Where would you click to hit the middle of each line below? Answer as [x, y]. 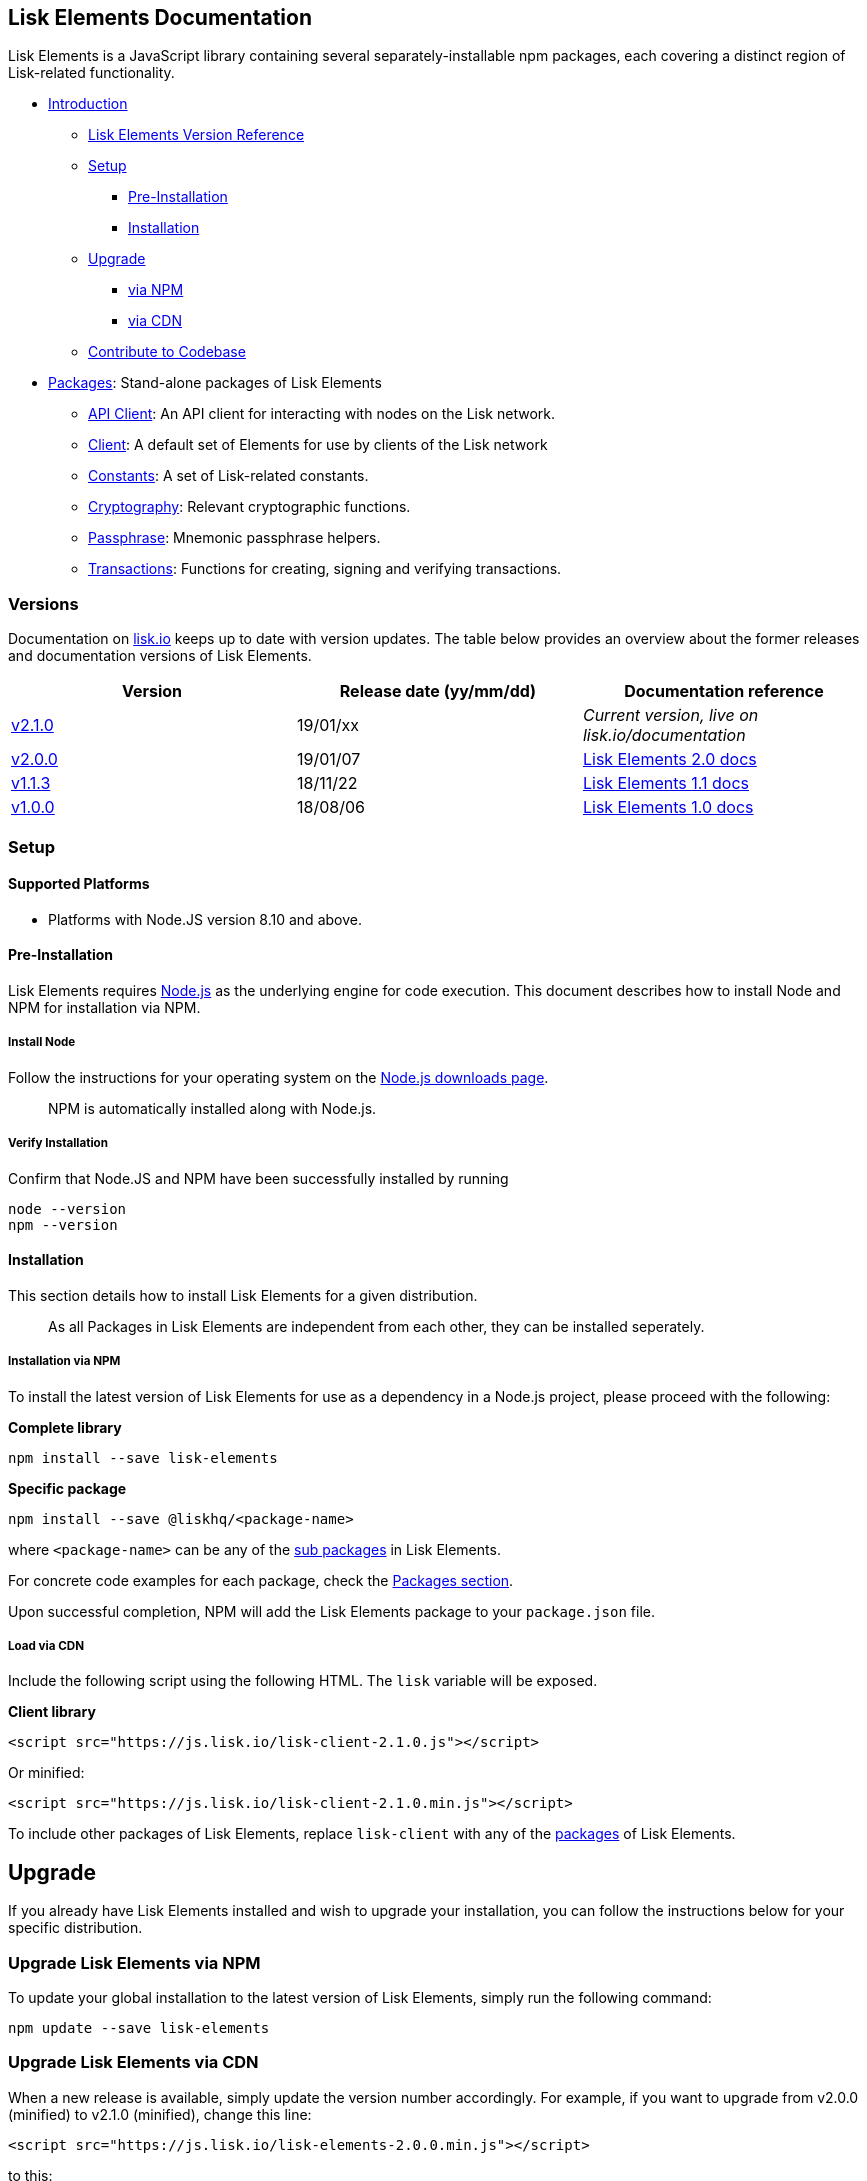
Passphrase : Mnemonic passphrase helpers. [234, 538]
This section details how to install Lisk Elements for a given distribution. [243, 1295]
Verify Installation [58, 1143]
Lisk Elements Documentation [160, 17]
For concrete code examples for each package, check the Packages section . [261, 1580]
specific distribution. [75, 1928]
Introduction [88, 104]
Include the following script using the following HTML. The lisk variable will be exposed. [303, 1681]
